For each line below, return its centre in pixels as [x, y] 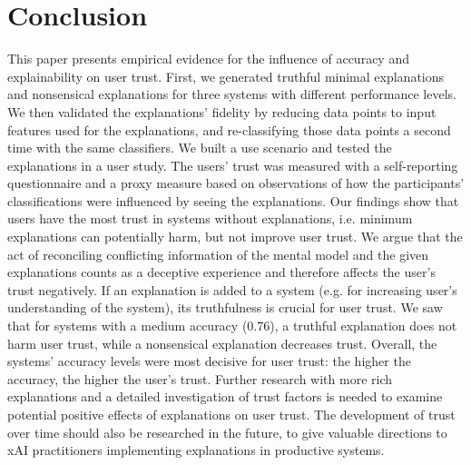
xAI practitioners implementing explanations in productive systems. [196, 450]
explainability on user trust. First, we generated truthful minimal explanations [226, 76]
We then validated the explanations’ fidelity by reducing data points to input [222, 111]
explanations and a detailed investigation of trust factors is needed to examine [225, 396]
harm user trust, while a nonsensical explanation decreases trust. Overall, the [222, 343]
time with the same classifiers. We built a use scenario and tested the [200, 148]
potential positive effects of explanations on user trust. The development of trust [231, 414]
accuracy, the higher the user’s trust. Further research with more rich [200, 378]
